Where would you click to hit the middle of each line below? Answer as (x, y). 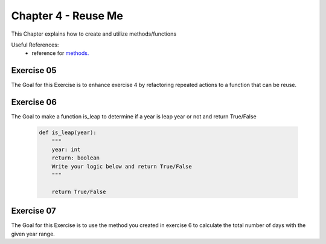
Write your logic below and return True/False (122, 166)
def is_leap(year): (68, 133)
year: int (66, 149)
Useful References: (35, 45)
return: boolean (75, 158)
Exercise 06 (34, 102)
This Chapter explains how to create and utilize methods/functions (94, 34)
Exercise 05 (34, 70)
